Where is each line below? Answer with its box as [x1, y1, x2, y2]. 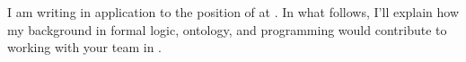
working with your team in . [7, 38, 162, 57]
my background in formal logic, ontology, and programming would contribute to [7, 20, 447, 39]
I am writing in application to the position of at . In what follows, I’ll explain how [7, 3, 460, 21]
